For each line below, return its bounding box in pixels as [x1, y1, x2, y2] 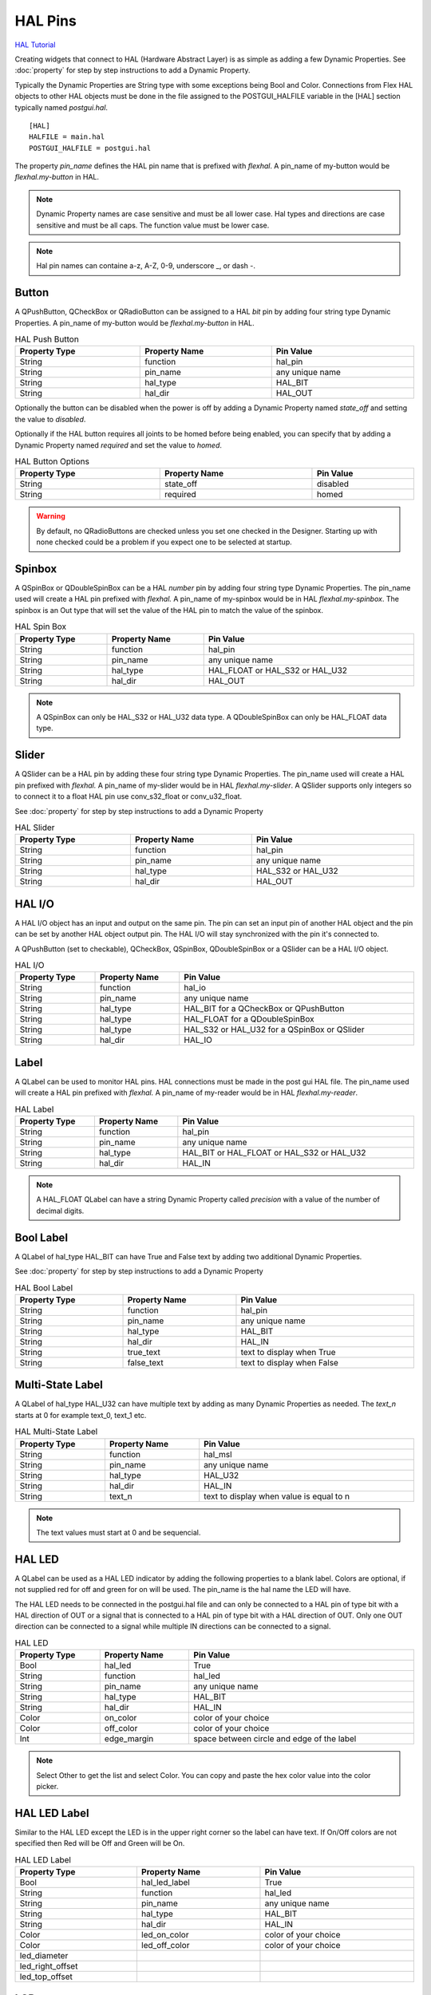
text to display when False [240, 1357, 339, 1368]
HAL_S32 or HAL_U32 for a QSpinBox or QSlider [184, 1024, 365, 1035]
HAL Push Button [14, 334, 79, 345]
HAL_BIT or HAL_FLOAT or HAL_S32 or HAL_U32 [182, 1148, 366, 1158]
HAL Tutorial [14, 40, 56, 49]
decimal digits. [36, 1206, 85, 1215]
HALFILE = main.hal [29, 132, 105, 141]
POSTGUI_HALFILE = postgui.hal [29, 144, 152, 152]
